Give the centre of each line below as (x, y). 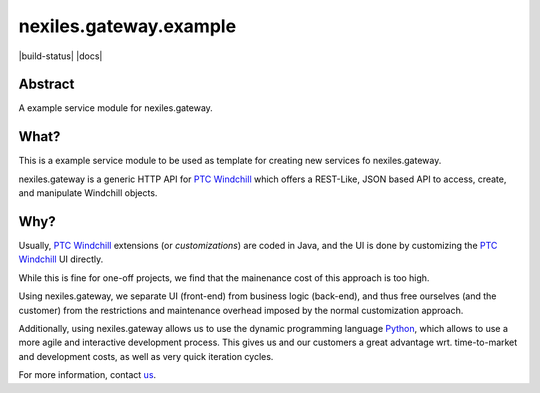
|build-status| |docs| (60, 56)
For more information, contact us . (87, 375)
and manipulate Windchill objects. (88, 193)
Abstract (46, 84)
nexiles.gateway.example (127, 26)
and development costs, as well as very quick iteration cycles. (146, 356)
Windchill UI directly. (61, 259)
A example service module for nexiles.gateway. (116, 108)
